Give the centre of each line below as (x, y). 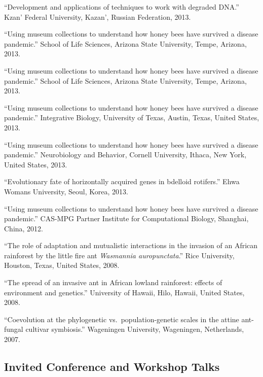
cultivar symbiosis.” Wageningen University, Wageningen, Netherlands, (135, 329)
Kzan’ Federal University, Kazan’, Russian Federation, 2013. (98, 16)
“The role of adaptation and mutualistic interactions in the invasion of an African (131, 245)
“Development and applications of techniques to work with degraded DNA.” (122, 7)
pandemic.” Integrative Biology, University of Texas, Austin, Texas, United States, (132, 117)
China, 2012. (24, 228)
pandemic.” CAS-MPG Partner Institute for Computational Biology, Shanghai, (126, 218)
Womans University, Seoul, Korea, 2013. (66, 191)
